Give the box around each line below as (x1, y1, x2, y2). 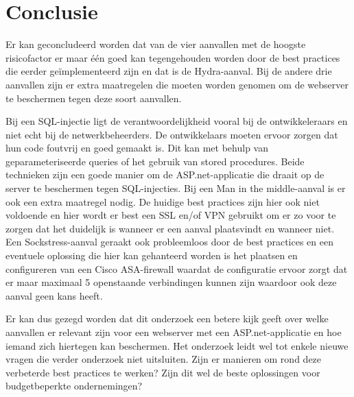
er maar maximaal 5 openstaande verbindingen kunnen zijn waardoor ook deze (5, 275, 337, 289)
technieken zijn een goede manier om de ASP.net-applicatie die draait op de (5, 167, 324, 182)
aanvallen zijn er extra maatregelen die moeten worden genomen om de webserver (5, 77, 349, 91)
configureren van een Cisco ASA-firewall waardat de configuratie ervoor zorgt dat (5, 261, 348, 276)
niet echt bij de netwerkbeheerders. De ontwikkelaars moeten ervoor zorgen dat (5, 127, 338, 141)
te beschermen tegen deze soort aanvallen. (5, 91, 182, 105)
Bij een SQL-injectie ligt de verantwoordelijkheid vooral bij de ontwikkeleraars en (5, 114, 348, 128)
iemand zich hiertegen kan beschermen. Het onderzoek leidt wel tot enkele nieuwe (5, 338, 349, 352)
